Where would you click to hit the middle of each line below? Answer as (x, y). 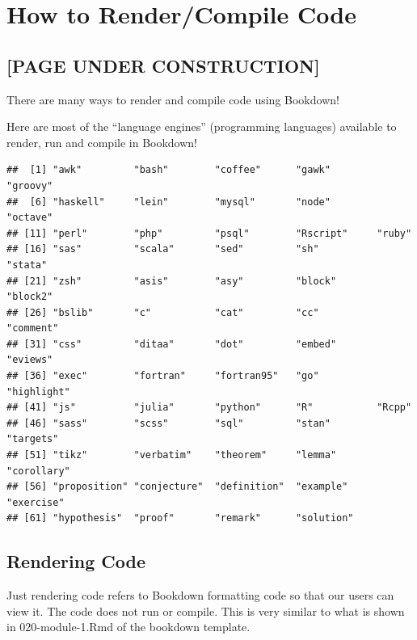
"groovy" (30, 185)
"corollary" (38, 471)
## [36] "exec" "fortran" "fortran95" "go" (163, 376)
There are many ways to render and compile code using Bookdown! (173, 99)
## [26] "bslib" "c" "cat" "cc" (163, 312)
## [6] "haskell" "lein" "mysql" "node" (168, 202)
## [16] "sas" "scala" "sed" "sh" (163, 249)
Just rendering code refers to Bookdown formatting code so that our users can (200, 595)
